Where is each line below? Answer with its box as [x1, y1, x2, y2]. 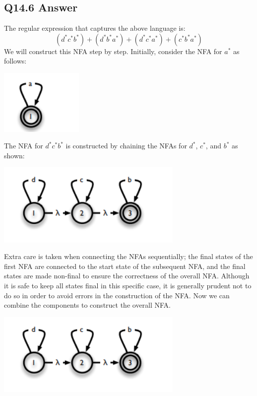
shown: [4, 150, 25, 160]
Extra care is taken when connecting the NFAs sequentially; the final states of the [4, 251, 253, 262]
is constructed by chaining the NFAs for [65, 140, 187, 151]
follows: [4, 56, 27, 66]
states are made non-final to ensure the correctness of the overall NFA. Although [4, 270, 250, 281]
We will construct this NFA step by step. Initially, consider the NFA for [4, 46, 222, 56]
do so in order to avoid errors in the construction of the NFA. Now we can [4, 290, 230, 300]
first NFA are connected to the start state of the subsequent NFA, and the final [4, 261, 246, 271]
